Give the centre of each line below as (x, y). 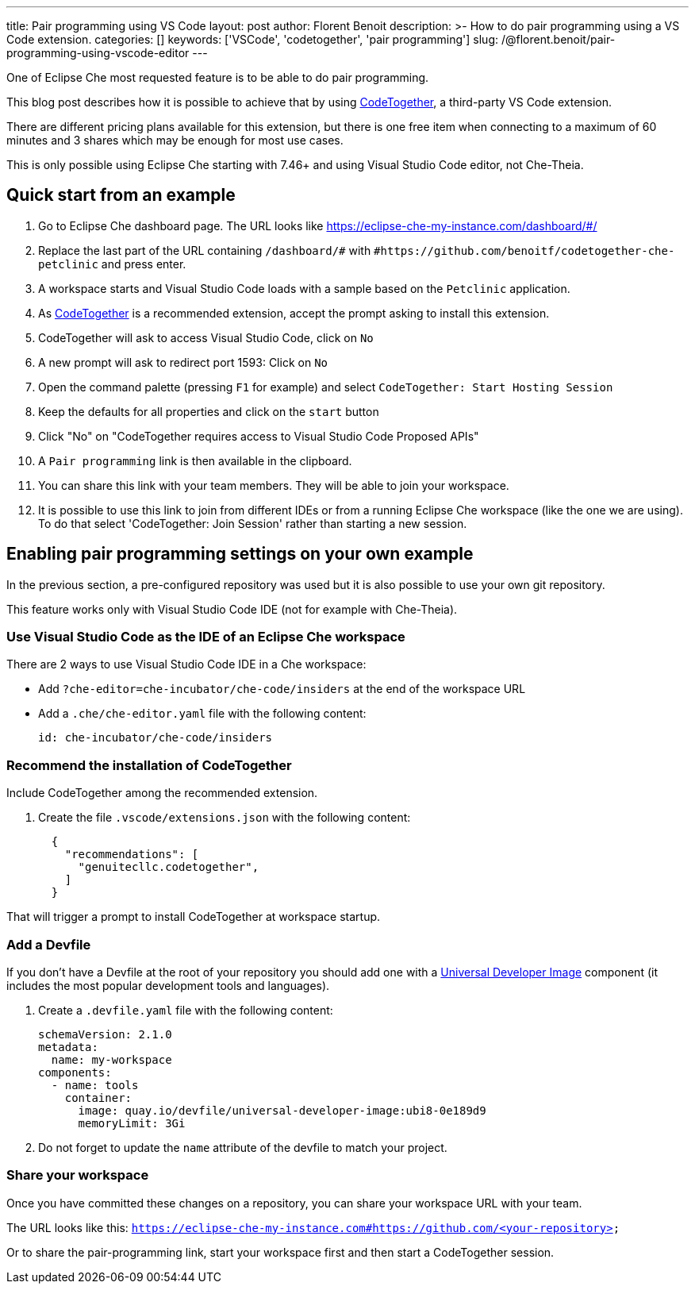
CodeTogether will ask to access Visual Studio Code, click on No (206, 337)
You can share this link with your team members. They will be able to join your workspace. (274, 485)
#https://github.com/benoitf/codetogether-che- (524, 250)
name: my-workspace (111, 1059)
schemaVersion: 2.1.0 (105, 1034)
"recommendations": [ (132, 855)
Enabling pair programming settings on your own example (240, 554)
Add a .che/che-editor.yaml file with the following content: (202, 714)
